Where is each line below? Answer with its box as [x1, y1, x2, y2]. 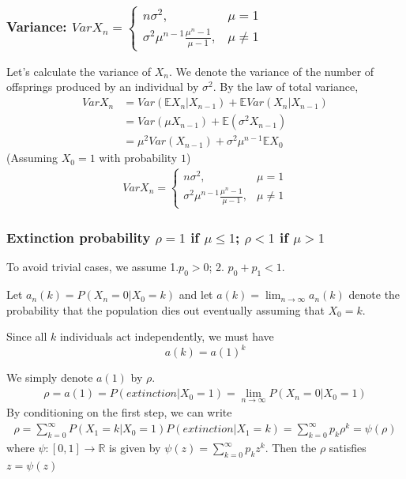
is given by [109, 439, 161, 456]
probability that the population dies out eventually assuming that [6, 301, 325, 318]
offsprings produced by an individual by [6, 78, 199, 95]
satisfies [329, 439, 367, 456]
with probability [99, 149, 178, 166]
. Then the [265, 439, 317, 456]
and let [179, 286, 213, 303]
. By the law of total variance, [212, 78, 359, 95]
